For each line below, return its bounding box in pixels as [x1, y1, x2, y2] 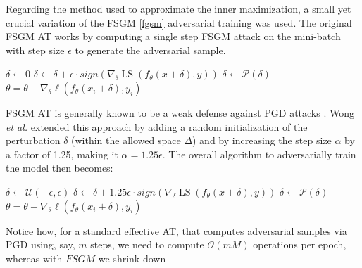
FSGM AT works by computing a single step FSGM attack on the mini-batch [6, 29, 341, 44]
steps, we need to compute [90, 237, 204, 252]
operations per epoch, [253, 237, 347, 252]
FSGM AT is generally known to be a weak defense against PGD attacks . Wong [6, 105, 355, 120]
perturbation [6, 133, 61, 148]
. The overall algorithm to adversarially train [162, 146, 356, 161]
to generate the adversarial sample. [75, 42, 226, 57]
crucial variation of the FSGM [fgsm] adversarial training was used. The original [6, 15, 352, 30]
